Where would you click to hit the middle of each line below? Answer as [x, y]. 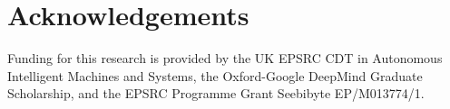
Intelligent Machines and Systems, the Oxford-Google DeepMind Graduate [215, 75]
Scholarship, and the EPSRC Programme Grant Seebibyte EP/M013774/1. [216, 93]
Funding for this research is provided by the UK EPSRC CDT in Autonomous [225, 58]
